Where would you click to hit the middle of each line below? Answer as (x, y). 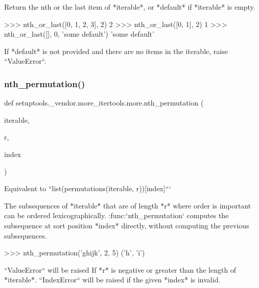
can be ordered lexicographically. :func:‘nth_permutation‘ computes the (116, 215)
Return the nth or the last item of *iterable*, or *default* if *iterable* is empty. (130, 7)
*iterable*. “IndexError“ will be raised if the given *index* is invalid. (112, 280)
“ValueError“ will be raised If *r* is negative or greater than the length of (120, 269)
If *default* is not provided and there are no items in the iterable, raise (116, 51)
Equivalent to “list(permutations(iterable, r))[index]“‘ (88, 188)
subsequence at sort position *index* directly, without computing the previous (127, 225)
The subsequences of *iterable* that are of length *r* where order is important (128, 205)
